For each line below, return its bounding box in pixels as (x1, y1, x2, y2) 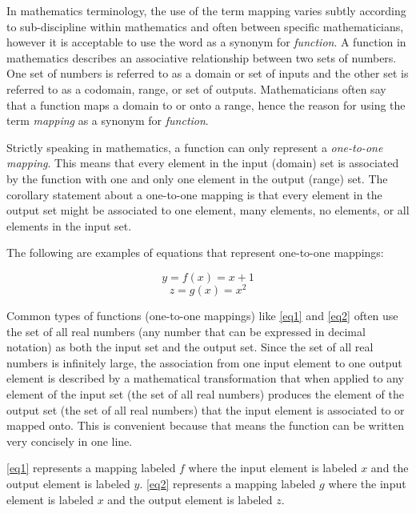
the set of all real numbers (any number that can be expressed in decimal (6, 323, 366, 339)
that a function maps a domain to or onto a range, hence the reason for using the (6, 96, 406, 113)
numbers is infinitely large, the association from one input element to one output (6, 354, 402, 371)
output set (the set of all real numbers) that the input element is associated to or (6, 401, 405, 418)
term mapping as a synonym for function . (6, 112, 209, 129)
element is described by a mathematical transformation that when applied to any (6, 370, 404, 387)
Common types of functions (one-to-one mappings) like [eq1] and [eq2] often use (6, 307, 398, 323)
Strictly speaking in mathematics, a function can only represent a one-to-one (6, 138, 383, 155)
